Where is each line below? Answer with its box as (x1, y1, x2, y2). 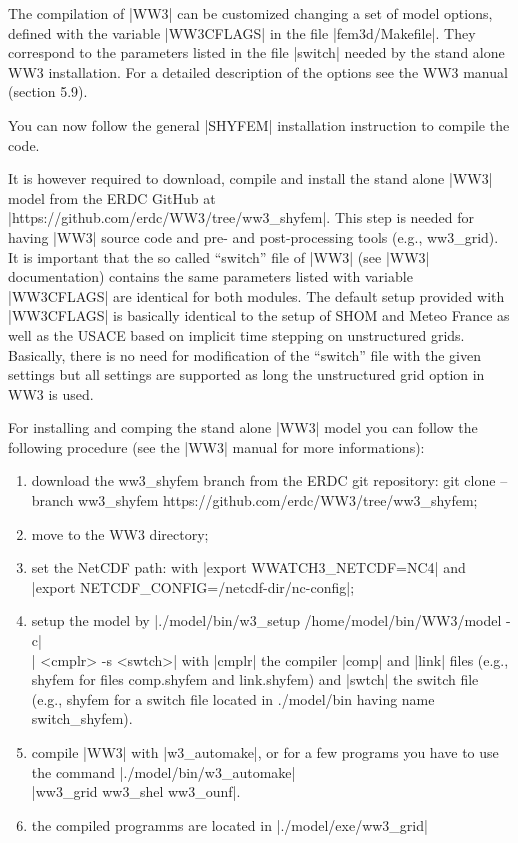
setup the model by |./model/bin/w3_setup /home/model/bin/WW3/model (31, 610, 502, 631)
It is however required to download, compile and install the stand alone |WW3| (8, 168, 493, 189)
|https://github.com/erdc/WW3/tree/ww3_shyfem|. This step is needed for (8, 207, 475, 228)
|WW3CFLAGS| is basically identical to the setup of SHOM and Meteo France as (8, 305, 510, 326)
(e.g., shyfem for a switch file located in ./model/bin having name (31, 688, 435, 709)
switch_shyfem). (31, 708, 133, 729)
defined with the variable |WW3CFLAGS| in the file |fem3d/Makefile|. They (8, 22, 476, 43)
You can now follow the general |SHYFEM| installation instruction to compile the (8, 114, 510, 135)
